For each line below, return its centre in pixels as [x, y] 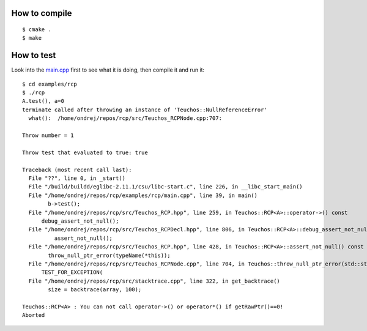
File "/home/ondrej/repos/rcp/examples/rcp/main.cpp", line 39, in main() [143, 195]
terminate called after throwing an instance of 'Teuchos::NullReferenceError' [145, 110]
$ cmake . [37, 30]
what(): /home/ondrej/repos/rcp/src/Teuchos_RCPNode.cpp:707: [125, 118]
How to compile [42, 13]
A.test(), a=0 [43, 101]
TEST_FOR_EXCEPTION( [72, 273]
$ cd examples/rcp [50, 84]
